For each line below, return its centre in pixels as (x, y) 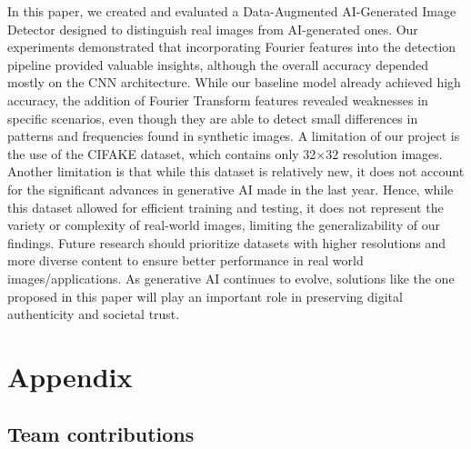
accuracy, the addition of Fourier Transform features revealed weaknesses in (218, 100)
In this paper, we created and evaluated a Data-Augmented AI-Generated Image (232, 11)
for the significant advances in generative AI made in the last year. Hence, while (230, 189)
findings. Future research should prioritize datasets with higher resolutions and (227, 242)
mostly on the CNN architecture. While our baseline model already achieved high (234, 82)
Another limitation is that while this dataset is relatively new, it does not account (236, 171)
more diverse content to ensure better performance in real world (185, 260)
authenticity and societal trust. (94, 314)
